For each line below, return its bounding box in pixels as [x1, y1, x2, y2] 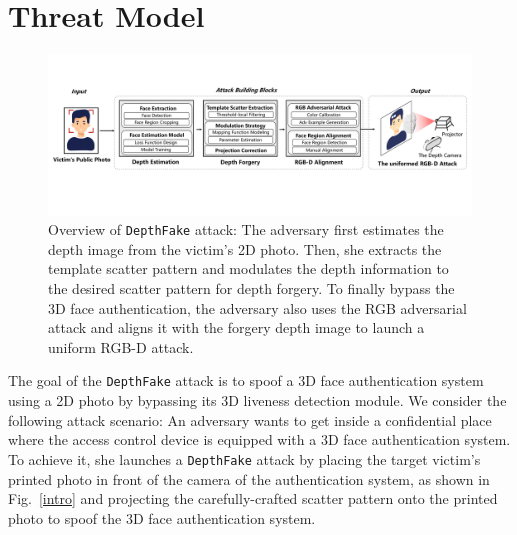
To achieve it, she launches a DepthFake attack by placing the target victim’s [8, 448, 481, 469]
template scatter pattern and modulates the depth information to [48, 258, 449, 279]
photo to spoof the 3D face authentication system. [8, 507, 316, 528]
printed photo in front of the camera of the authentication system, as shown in [8, 468, 490, 489]
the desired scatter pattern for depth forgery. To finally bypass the [48, 278, 455, 299]
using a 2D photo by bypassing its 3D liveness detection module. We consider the [8, 390, 507, 411]
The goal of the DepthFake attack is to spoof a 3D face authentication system [8, 370, 484, 391]
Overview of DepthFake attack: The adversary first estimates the [48, 219, 444, 240]
